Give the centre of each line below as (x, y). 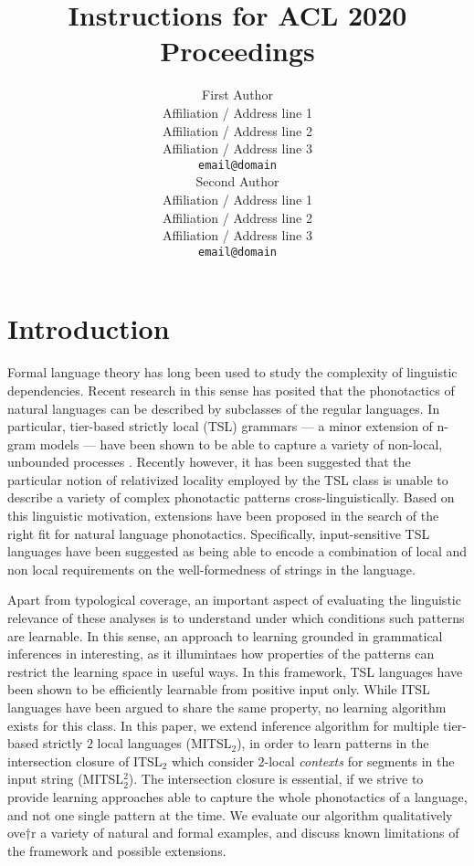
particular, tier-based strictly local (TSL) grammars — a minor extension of (220, 426)
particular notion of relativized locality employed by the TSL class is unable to (228, 479)
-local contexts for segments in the (359, 760)
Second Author (237, 181)
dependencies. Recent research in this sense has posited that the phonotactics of (231, 390)
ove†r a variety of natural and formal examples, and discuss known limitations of (233, 833)
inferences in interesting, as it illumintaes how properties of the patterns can (221, 654)
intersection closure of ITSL (85, 760)
